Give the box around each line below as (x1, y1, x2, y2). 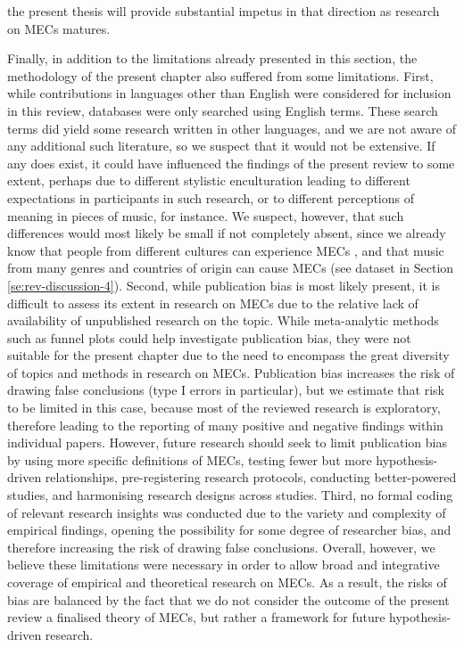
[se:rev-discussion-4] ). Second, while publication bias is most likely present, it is (7, 275, 440, 294)
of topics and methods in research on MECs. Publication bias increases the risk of (7, 363, 455, 381)
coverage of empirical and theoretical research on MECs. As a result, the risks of (7, 573, 447, 591)
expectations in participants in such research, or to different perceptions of (7, 188, 415, 207)
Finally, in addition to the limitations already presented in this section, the (7, 49, 418, 68)
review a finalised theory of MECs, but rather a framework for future (7, 608, 385, 627)
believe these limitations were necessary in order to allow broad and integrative (7, 555, 440, 574)
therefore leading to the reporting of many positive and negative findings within (7, 415, 443, 434)
